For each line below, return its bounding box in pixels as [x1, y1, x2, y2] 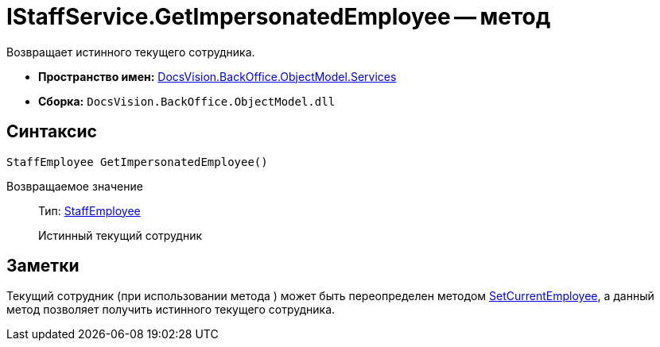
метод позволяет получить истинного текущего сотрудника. [6, 303, 336, 317]
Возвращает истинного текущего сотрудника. [6, 44, 255, 59]
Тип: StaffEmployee [38, 203, 141, 218]
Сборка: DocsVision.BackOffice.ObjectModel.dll [38, 94, 336, 108]
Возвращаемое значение [6, 179, 143, 193]
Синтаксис [6, 121, 97, 142]
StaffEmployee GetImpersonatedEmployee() [6, 155, 268, 168]
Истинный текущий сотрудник [38, 228, 203, 242]
